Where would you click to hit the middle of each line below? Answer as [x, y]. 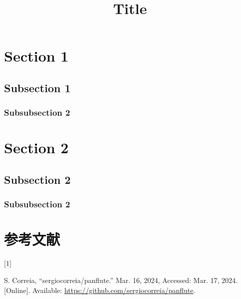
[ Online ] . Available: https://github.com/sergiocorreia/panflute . [100, 290]
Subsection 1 [37, 87]
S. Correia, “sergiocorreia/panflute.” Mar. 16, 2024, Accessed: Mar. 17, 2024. [121, 280]
